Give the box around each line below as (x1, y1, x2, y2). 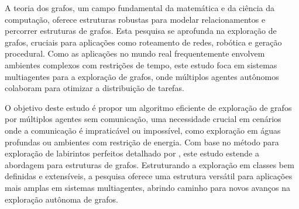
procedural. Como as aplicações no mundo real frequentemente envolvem (5, 47, 265, 60)
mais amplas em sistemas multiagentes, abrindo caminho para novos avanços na (5, 181, 290, 193)
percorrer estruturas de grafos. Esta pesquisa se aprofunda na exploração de (5, 25, 277, 37)
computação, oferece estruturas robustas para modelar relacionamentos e (5, 13, 266, 25)
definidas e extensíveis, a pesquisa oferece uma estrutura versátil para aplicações (5, 170, 293, 182)
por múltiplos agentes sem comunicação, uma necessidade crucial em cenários (5, 113, 281, 125)
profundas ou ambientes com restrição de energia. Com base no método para (5, 135, 279, 148)
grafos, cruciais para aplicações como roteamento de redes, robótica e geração (5, 36, 282, 48)
